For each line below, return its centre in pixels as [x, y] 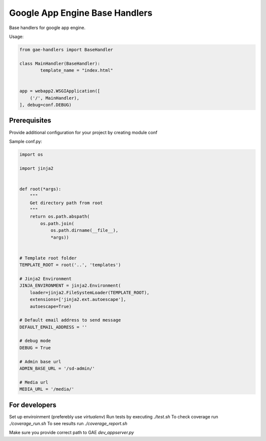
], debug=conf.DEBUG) [46, 105]
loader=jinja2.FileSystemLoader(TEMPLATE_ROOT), [90, 293]
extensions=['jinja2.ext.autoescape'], [78, 299]
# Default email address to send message [70, 320]
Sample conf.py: [26, 141]
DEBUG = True [35, 348]
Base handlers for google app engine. [47, 28]
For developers [33, 405]
